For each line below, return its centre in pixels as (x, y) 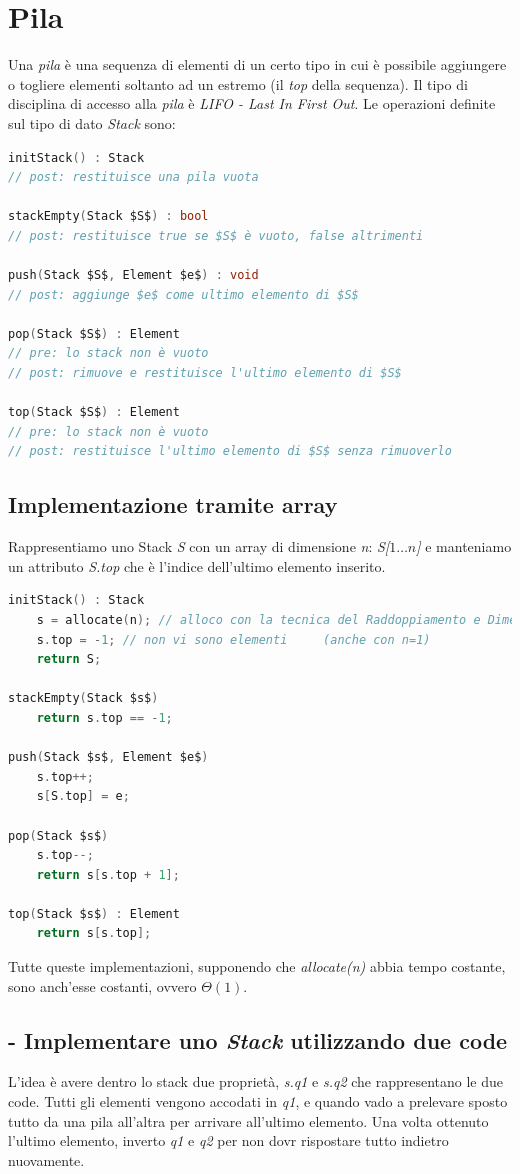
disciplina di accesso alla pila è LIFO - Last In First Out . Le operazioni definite (252, 103)
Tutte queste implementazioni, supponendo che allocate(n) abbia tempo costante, (257, 966)
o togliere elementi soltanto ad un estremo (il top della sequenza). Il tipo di (238, 83)
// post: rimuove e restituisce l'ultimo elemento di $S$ (205, 373)
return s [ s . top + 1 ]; (108, 874)
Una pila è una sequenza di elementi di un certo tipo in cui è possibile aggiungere (257, 64)
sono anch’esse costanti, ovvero (102, 985)
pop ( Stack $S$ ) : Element (94, 333)
